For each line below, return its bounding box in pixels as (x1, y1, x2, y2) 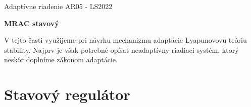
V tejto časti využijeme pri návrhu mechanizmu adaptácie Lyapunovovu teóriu (4, 35, 247, 45)
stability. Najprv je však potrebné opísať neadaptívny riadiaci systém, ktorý (4, 44, 239, 55)
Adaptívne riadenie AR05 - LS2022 (4, 1, 113, 11)
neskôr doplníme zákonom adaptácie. (4, 54, 118, 65)
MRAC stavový (4, 18, 59, 28)
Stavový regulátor (4, 84, 130, 104)
